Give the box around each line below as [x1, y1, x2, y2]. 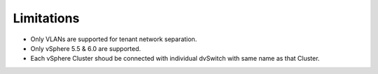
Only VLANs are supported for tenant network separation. [30, 35, 197, 43]
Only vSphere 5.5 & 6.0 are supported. [30, 44, 141, 52]
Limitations [13, 10, 80, 26]
